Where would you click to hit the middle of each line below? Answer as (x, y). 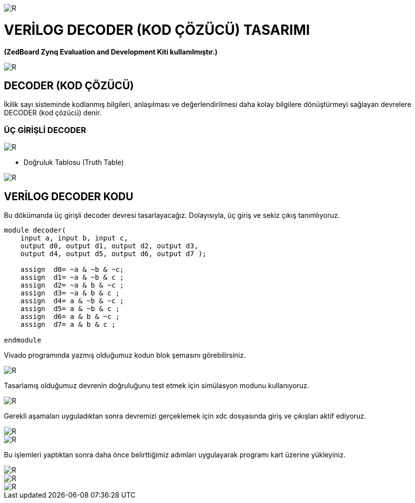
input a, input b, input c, (74, 238)
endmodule (23, 340)
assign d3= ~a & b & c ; (70, 293)
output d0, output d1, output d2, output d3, (109, 246)
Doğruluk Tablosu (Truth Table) (74, 162)
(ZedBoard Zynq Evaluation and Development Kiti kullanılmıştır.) (111, 52)
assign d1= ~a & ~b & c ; (72, 277)
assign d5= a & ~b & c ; (70, 308)
